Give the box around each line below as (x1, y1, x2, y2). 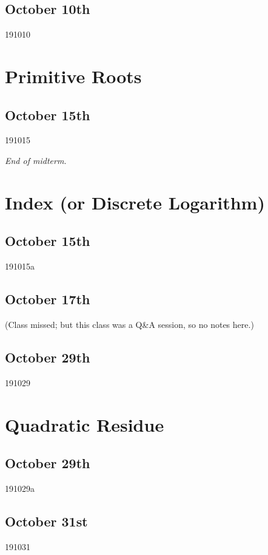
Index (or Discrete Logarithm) (5, 189, 265, 214)
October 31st (5, 511, 88, 530)
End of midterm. (5, 154, 67, 166)
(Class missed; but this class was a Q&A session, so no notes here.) (5, 318, 254, 330)
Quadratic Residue (5, 412, 164, 437)
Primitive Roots (5, 63, 142, 88)
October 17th (5, 290, 90, 308)
